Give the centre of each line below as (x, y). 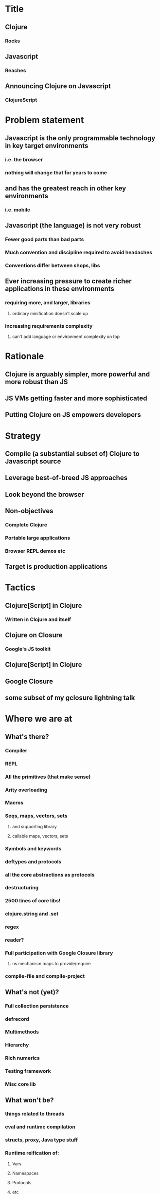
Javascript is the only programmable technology (80, 138)
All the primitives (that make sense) (48, 777)
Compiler (16, 750)
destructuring (22, 888)
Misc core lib (21, 1084)
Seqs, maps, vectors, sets (36, 816)
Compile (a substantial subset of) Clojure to (72, 454)
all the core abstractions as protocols (50, 875)
